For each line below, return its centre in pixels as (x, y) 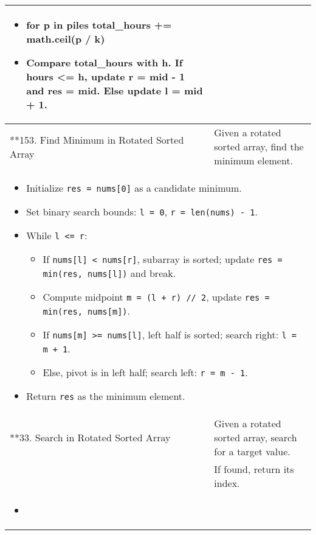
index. (227, 483)
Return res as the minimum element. (106, 396)
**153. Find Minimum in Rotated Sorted (97, 139)
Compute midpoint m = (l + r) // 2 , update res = (156, 297)
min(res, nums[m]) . (86, 311)
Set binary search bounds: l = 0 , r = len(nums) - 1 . (142, 212)
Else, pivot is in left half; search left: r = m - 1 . (145, 372)
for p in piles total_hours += (99, 25)
